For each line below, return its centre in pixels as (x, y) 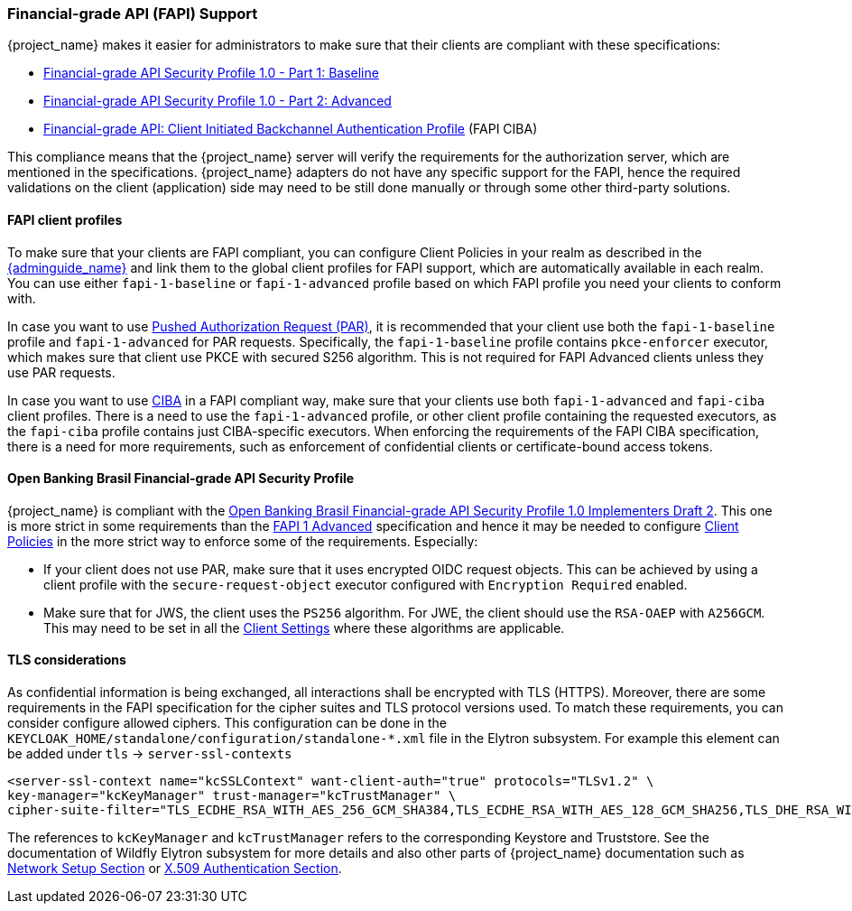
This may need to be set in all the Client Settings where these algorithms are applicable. (304, 627)
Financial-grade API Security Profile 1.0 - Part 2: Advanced (218, 101)
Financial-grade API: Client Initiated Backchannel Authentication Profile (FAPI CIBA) (291, 129)
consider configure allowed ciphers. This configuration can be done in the (227, 723)
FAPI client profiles (65, 219)
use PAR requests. (61, 372)
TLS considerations (67, 660)
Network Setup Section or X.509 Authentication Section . (175, 869)
